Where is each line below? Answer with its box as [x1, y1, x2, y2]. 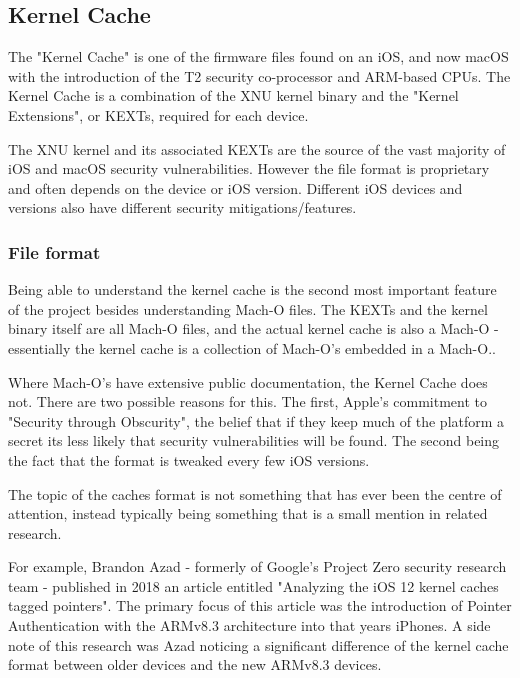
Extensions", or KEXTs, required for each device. [8, 104, 309, 125]
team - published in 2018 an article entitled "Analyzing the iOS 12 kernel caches [8, 575, 499, 596]
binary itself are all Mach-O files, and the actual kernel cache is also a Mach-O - [8, 318, 499, 339]
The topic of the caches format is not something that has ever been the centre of [8, 483, 502, 504]
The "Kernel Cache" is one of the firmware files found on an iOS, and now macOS [8, 46, 509, 67]
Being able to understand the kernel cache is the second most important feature [8, 279, 497, 300]
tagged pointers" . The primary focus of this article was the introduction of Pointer [8, 595, 512, 616]
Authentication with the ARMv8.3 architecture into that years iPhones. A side [8, 615, 491, 636]
